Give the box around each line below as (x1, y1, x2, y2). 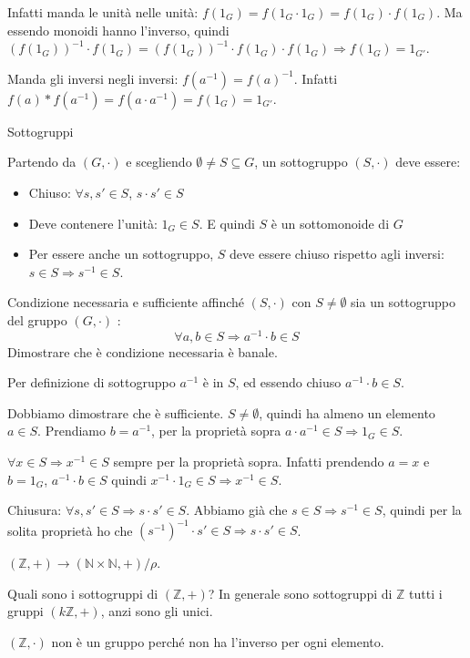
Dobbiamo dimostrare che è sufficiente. (7, 403, 224, 422)
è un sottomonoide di (271, 213, 390, 232)
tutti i (409, 583, 443, 602)
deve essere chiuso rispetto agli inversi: (230, 244, 444, 263)
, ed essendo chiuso (235, 373, 342, 392)
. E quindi (199, 213, 255, 232)
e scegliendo (126, 152, 192, 171)
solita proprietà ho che (7, 520, 133, 540)
